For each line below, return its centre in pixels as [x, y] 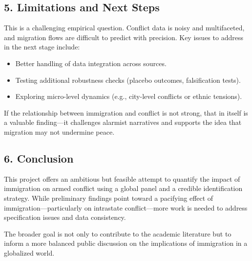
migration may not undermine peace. [59, 131]
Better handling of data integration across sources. [91, 63]
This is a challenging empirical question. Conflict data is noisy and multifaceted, [124, 28]
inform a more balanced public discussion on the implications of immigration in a [126, 243]
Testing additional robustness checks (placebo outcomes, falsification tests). [128, 80]
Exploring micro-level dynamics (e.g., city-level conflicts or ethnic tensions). [129, 96]
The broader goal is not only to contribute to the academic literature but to [118, 233]
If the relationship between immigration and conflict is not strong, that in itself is [126, 112]
